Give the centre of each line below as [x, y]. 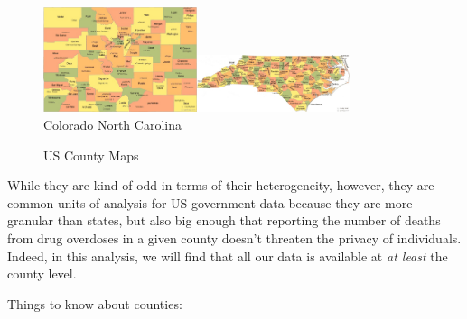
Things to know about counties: [95, 303]
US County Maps [91, 155]
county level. [42, 273]
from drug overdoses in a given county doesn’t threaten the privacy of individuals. [234, 238]
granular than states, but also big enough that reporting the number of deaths [224, 220]
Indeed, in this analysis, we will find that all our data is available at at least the [228, 255]
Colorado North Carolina [112, 125]
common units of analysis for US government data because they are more [210, 202]
